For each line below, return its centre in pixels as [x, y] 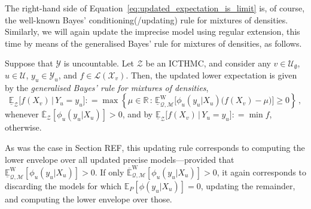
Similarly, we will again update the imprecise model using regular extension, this [153, 31]
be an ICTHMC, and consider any [208, 63]
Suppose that [29, 63]
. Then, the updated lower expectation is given [211, 75]
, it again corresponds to [261, 172]
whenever [22, 114]
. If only [109, 172]
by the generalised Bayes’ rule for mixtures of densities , [107, 87]
